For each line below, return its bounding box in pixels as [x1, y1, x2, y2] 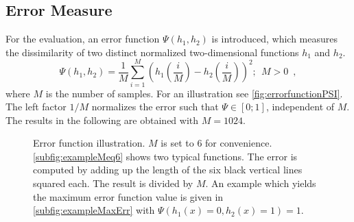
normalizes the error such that [91, 99, 219, 114]
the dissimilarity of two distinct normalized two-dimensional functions [5, 45, 299, 59]
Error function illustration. [33, 136, 145, 150]
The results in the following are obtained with [5, 112, 199, 127]
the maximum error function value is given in [33, 189, 224, 203]
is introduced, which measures [211, 32, 338, 46]
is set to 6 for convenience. [161, 136, 272, 150]
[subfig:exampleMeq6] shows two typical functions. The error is [33, 149, 298, 163]
